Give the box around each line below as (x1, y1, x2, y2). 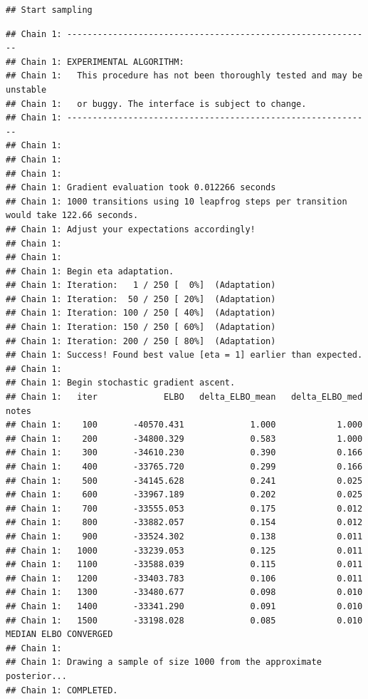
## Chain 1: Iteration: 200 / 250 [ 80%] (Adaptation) (6, 336, 276, 346)
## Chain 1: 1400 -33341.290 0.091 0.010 (6, 601, 363, 611)
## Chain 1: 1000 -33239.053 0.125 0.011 (6, 545, 363, 556)
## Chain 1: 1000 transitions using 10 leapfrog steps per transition (6, 196, 347, 207)
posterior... (6, 670, 67, 681)
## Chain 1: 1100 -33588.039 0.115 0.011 (6, 559, 363, 570)
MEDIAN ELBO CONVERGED (6, 629, 113, 640)
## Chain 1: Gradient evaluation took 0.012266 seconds (6, 182, 276, 193)
